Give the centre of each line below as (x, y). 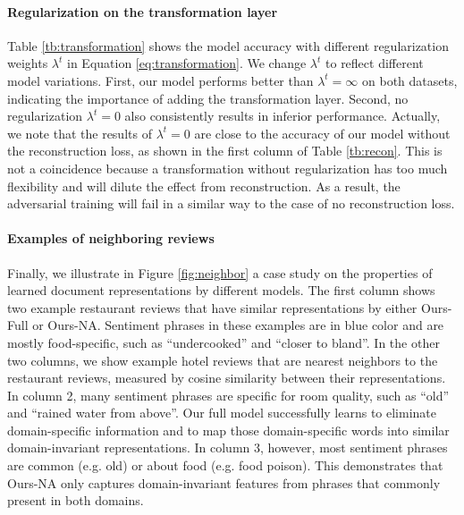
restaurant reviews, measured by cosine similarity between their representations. (227, 378)
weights (28, 63)
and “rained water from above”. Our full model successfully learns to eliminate (222, 413)
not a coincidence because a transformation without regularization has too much (228, 168)
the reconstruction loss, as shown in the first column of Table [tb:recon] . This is (225, 151)
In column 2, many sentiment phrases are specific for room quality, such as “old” (228, 395)
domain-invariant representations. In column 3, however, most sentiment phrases (228, 447)
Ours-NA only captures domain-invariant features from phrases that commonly (224, 482)
